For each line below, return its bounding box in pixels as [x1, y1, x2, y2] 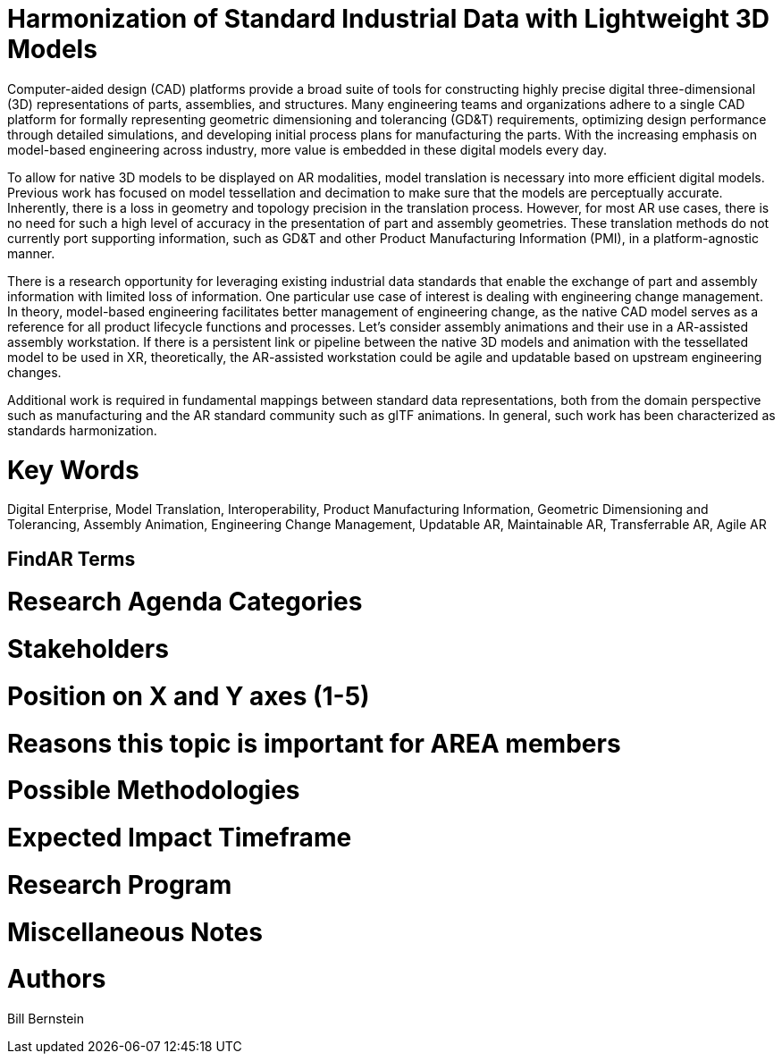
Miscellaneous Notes [7, 916, 263, 947]
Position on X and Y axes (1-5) [7, 680, 370, 712]
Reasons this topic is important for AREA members [7, 728, 621, 759]
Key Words [7, 454, 139, 485]
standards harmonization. [7, 422, 157, 438]
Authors [7, 964, 106, 995]
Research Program [7, 869, 232, 900]
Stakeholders [7, 634, 169, 665]
